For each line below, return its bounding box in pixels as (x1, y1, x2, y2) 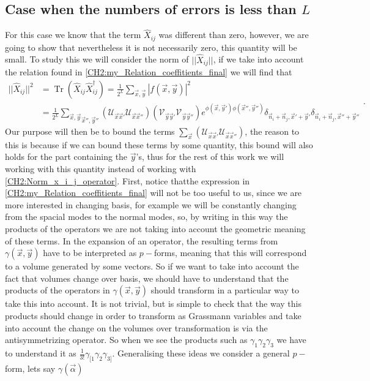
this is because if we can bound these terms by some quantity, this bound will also (5, 138, 313, 151)
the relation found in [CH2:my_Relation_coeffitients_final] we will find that (5, 66, 292, 78)
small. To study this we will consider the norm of (5, 53, 189, 66)
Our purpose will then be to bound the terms (5, 124, 175, 137)
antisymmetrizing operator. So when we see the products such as (5, 333, 248, 346)
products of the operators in (5, 284, 110, 296)
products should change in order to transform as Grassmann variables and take (5, 309, 302, 322)
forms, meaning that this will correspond (154, 246, 307, 259)
